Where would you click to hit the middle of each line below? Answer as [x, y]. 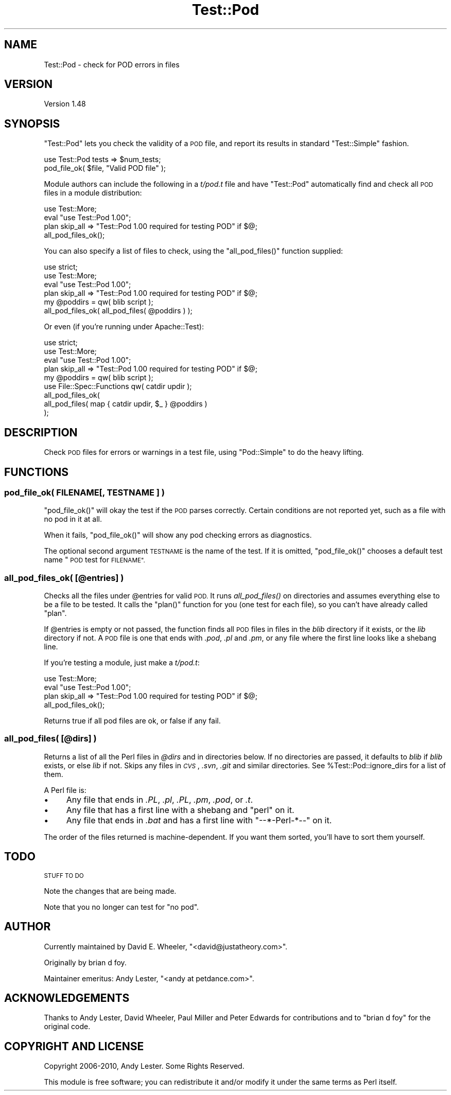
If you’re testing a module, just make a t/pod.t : [122, 663]
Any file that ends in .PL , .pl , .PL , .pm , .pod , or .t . [160, 799]
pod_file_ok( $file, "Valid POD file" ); [105, 168]
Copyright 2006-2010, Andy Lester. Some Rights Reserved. [144, 1066]
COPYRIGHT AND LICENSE [74, 1046]
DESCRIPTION [41, 432]
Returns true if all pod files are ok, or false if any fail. [132, 721]
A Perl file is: [65, 790]
